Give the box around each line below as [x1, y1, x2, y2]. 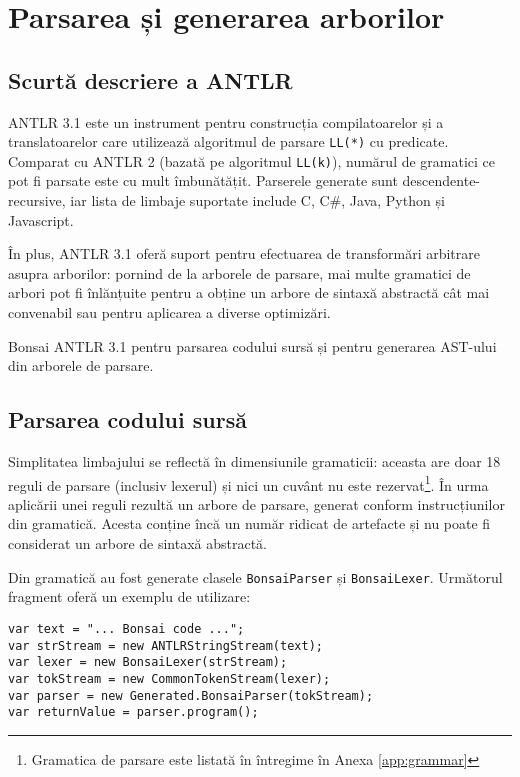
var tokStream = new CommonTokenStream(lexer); [8, 671, 331, 686]
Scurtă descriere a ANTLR [8, 64, 293, 95]
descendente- [402, 170, 481, 191]
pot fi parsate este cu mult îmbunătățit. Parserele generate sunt [8, 170, 398, 191]
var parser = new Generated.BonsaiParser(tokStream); [8, 688, 374, 703]
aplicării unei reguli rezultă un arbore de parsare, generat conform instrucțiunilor [8, 493, 505, 514]
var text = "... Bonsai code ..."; [8, 621, 245, 636]
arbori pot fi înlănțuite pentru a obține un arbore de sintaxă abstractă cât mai [8, 282, 490, 303]
